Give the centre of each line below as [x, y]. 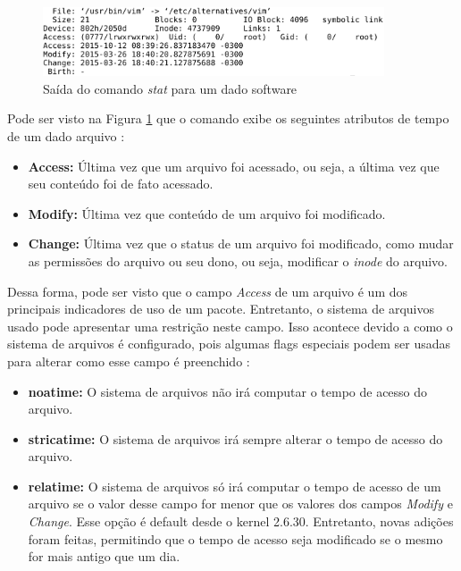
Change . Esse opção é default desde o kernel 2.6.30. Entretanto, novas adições [241, 521]
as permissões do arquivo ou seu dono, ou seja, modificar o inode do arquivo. [238, 260]
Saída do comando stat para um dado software [170, 88]
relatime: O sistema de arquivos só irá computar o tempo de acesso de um [235, 486]
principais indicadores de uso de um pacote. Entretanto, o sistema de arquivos [221, 309]
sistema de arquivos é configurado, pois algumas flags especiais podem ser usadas [229, 344]
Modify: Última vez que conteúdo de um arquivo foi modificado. [207, 213]
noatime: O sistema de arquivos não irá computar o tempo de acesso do [228, 391]
